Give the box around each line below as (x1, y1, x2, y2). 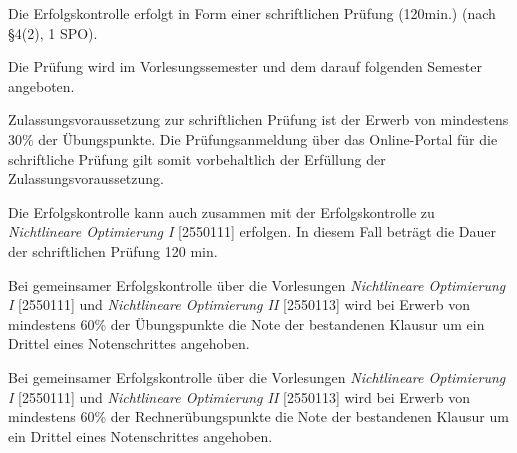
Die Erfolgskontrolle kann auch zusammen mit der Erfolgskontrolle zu (8, 201, 435, 222)
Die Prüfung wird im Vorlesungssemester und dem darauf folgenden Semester (8, 56, 482, 77)
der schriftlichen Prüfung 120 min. (8, 240, 218, 261)
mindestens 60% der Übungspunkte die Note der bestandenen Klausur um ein (8, 313, 485, 334)
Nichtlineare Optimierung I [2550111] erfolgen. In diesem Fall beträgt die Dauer (8, 221, 496, 242)
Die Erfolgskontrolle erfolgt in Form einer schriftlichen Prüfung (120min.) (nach (8, 3, 496, 23)
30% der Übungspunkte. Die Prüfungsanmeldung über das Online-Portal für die (8, 128, 498, 149)
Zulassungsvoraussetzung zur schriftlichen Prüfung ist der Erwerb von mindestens (8, 109, 509, 130)
